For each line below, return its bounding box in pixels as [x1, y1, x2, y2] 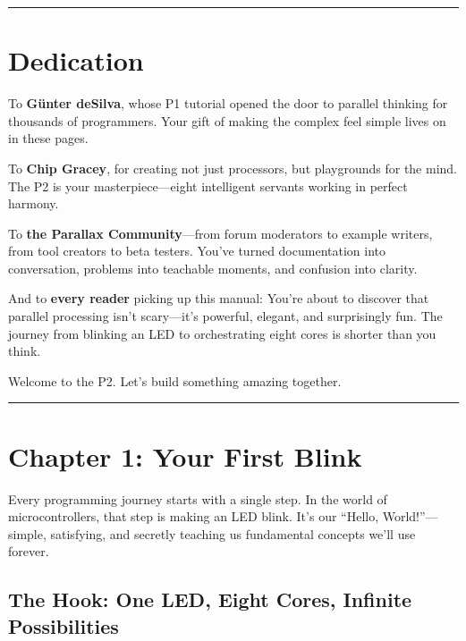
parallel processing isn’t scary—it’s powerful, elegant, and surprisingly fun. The [8, 307, 443, 325]
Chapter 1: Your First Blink [8, 437, 362, 474]
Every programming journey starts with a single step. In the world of [8, 489, 387, 508]
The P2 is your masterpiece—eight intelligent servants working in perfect [8, 176, 408, 195]
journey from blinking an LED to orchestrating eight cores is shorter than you [8, 324, 436, 342]
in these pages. [8, 129, 89, 148]
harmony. [8, 194, 59, 213]
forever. [8, 542, 49, 561]
